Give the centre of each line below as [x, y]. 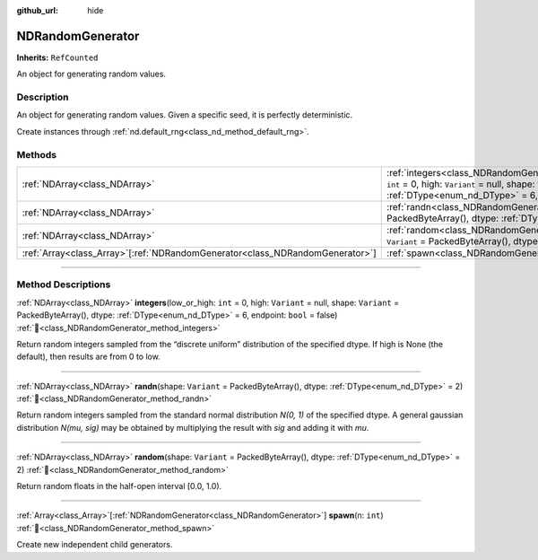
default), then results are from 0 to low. [88, 357]
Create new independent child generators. [95, 545]
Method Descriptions [64, 284]
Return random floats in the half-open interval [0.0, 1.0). [119, 486]
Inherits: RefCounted [57, 57]
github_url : [37, 10]
